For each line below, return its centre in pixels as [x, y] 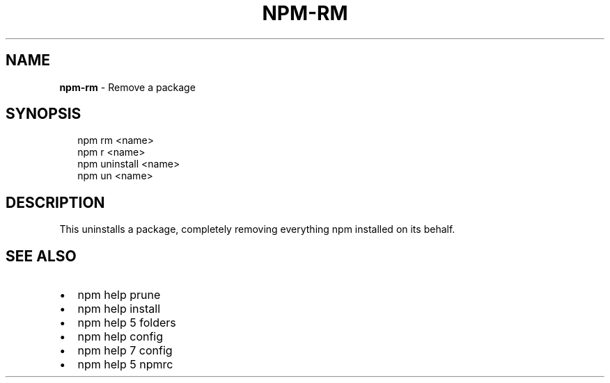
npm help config [120, 337]
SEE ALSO [41, 256]
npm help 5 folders [127, 323]
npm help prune [119, 295]
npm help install [119, 309]
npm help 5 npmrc [125, 365]
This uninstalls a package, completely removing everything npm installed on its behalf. [257, 229]
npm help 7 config [125, 351]
